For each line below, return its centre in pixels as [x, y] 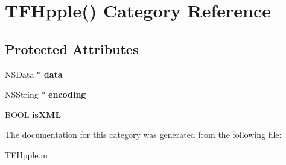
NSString [22, 94]
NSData [20, 74]
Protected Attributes [72, 48]
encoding [67, 94]
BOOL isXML [33, 114]
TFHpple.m [26, 154]
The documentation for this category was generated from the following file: [143, 135]
